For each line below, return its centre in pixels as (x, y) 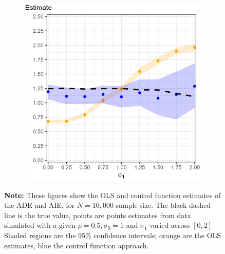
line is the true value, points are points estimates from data (98, 215)
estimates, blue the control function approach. (77, 245)
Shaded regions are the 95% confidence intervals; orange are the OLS (113, 235)
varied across (170, 225)
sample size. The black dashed (163, 205)
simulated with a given (40, 225)
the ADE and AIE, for (40, 205)
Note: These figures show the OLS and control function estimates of (113, 195)
